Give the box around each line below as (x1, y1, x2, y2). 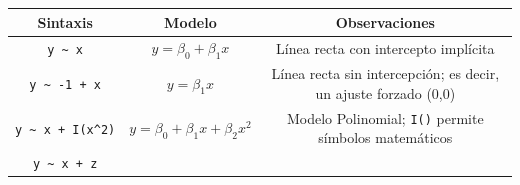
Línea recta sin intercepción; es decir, (271, 63, 500, 84)
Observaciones (335, 11, 435, 32)
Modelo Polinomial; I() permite (286, 107, 484, 128)
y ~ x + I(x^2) (15, 122, 116, 137)
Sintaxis (37, 11, 93, 32)
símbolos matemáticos (318, 127, 453, 148)
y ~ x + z (32, 157, 98, 172)
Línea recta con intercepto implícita (276, 37, 495, 58)
